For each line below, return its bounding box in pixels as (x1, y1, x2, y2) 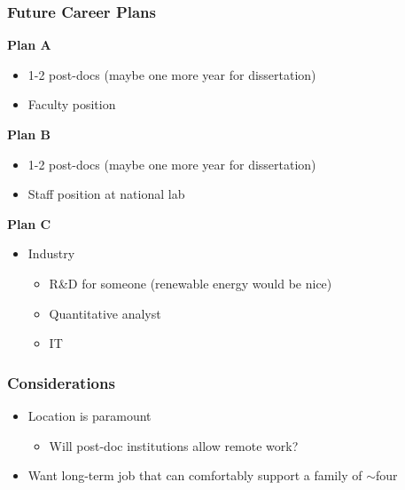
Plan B (7, 125, 51, 143)
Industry (27, 244, 75, 263)
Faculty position (27, 95, 116, 114)
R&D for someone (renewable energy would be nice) (49, 273, 332, 292)
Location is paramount (27, 406, 152, 424)
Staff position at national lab (27, 185, 185, 203)
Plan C (7, 214, 51, 233)
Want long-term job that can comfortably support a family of (27, 466, 362, 485)
